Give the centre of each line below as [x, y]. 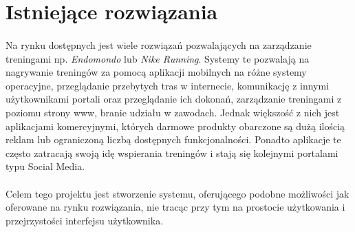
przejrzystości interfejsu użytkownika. [85, 220]
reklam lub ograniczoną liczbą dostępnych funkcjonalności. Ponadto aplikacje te [173, 139]
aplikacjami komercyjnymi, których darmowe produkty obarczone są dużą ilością [175, 126]
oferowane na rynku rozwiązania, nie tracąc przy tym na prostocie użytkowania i [175, 207]
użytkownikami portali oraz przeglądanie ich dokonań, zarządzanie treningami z [174, 99]
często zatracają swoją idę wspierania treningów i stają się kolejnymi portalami [172, 152]
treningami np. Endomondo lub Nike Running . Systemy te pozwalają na [158, 58]
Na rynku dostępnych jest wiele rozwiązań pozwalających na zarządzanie [159, 44]
